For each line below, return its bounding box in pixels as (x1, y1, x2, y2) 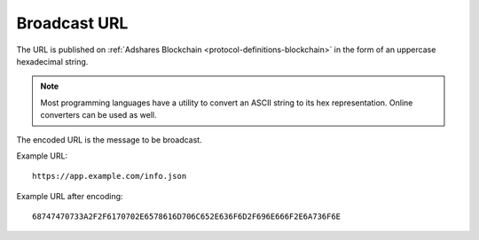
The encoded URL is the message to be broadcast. (16, 134, 203, 145)
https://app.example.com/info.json (32, 171, 187, 182)
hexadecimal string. (16, 56, 89, 66)
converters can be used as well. (40, 110, 157, 120)
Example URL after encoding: (16, 190, 123, 201)
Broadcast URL (16, 13, 129, 33)
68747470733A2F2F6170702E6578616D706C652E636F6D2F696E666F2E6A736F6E (32, 212, 342, 221)
